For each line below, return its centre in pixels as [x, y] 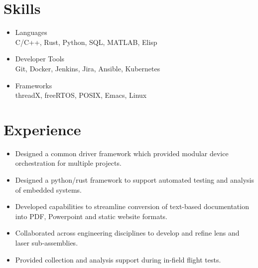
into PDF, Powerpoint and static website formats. [91, 216]
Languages [31, 32]
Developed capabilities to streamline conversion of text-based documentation [132, 206]
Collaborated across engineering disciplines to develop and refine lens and [127, 233]
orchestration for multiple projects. [68, 163]
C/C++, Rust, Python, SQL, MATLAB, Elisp [86, 42]
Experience [42, 129]
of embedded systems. [49, 189]
